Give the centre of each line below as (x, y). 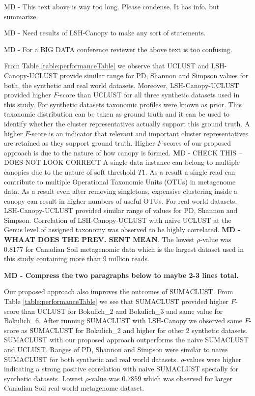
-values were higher (213, 359)
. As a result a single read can (190, 171)
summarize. (21, 16)
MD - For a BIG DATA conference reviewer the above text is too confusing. (118, 49)
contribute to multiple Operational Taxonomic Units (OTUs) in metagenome (120, 181)
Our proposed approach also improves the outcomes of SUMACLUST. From (119, 291)
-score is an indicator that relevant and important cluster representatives (139, 133)
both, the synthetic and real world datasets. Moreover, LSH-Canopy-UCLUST (122, 85)
